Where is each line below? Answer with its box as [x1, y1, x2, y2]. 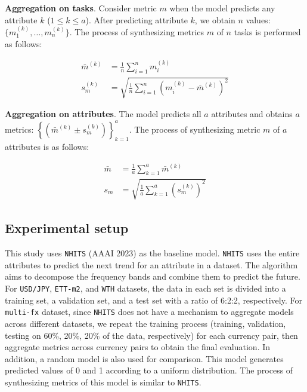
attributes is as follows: [5, 140, 89, 153]
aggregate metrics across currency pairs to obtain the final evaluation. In [5, 341, 271, 353]
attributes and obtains [211, 108, 293, 120]
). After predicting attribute [85, 13, 188, 26]
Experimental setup [5, 219, 129, 237]
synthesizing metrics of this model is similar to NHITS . [5, 375, 201, 388]
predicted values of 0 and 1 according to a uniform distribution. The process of [5, 364, 293, 376]
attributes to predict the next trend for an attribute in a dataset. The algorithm [5, 258, 298, 271]
